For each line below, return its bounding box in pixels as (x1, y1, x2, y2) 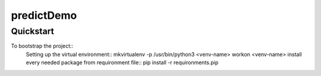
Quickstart (11, 26, 55, 37)
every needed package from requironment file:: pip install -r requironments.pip (26, 59, 219, 66)
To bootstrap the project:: (11, 42, 74, 49)
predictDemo (11, 9, 77, 22)
